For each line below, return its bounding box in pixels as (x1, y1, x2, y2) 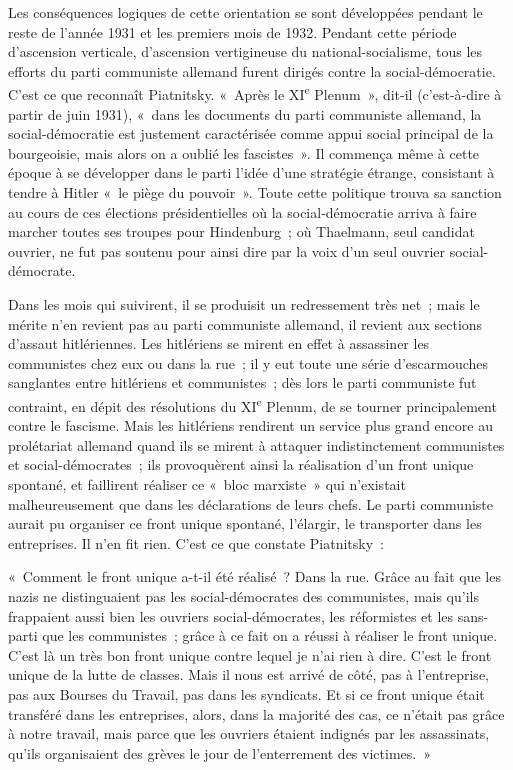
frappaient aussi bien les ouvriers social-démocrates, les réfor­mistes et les (8, 605, 454, 626)
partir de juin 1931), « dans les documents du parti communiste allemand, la (8, 103, 482, 124)
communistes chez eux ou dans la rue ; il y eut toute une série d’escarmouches (8, 352, 489, 373)
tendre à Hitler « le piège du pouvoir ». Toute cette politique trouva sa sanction (8, 182, 502, 202)
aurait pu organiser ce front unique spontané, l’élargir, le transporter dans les (8, 513, 482, 534)
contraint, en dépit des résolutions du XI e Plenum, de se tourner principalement (8, 392, 497, 416)
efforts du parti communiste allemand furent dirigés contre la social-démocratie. (8, 60, 496, 81)
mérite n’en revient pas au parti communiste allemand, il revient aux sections (8, 313, 483, 334)
